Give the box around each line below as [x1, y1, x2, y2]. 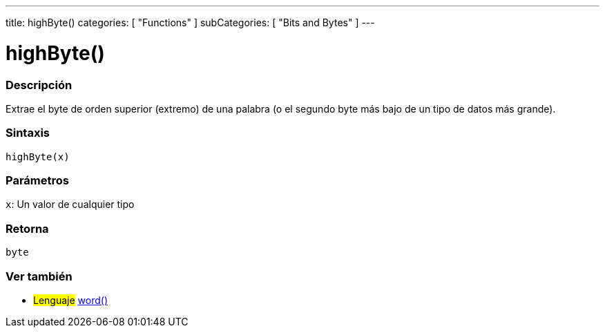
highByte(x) [6, 151, 70, 162]
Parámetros [6, 173, 69, 187]
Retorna [6, 221, 49, 236]
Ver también [6, 269, 73, 283]
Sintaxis [6, 126, 50, 140]
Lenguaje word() [33, 294, 108, 306]
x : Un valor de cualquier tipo [6, 198, 135, 211]
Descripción [6, 77, 73, 92]
